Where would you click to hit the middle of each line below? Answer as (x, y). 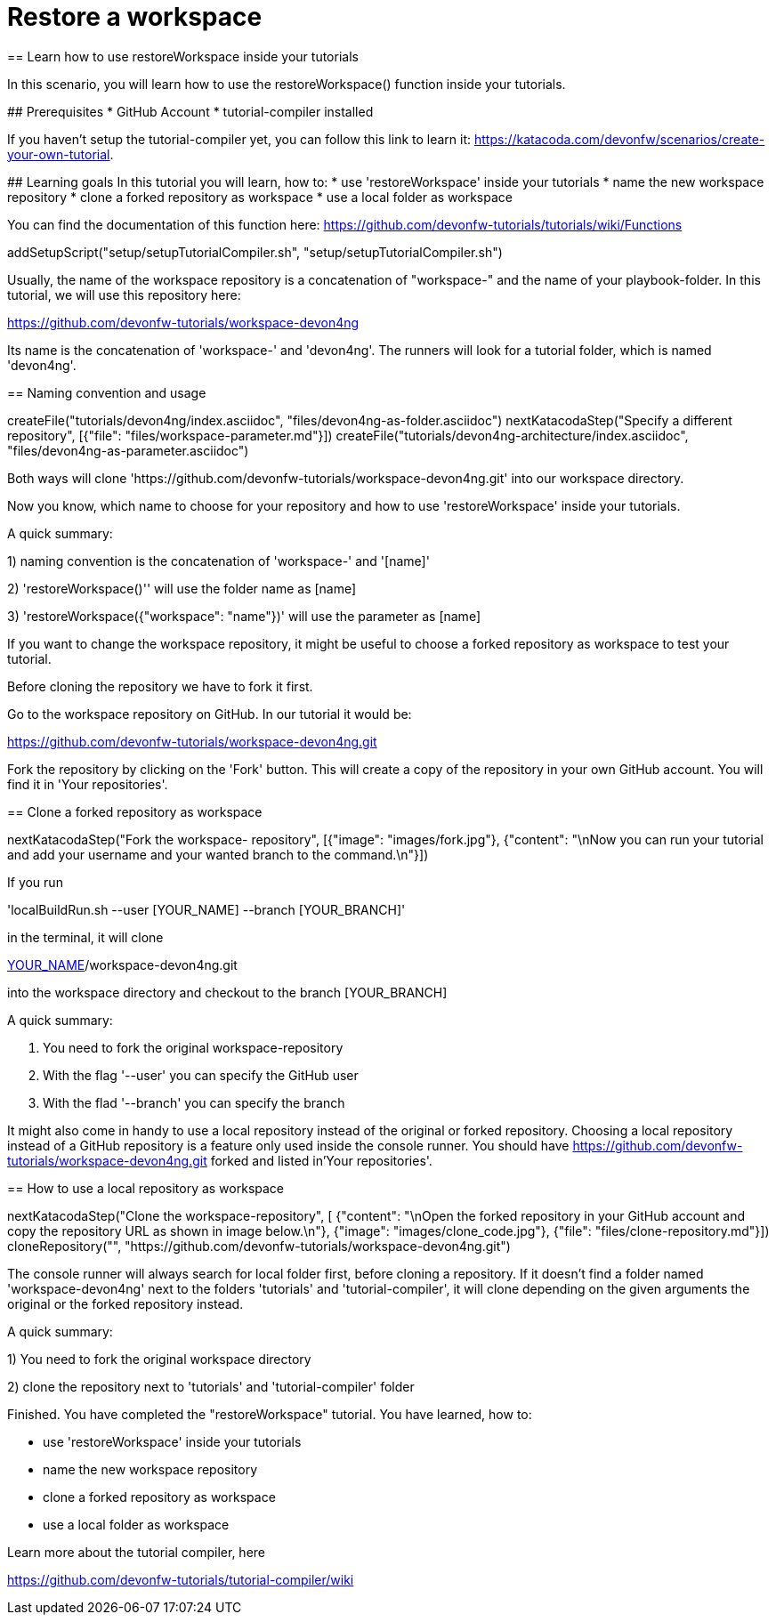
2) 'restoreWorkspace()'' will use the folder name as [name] (182, 588)
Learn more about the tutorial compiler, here (137, 1552)
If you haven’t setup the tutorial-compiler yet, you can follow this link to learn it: (239, 139)
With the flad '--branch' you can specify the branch (194, 1102)
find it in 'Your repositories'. (88, 784)
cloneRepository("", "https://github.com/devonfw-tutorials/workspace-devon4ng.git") (259, 1246)
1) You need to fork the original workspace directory (159, 1359)
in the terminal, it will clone (85, 937)
